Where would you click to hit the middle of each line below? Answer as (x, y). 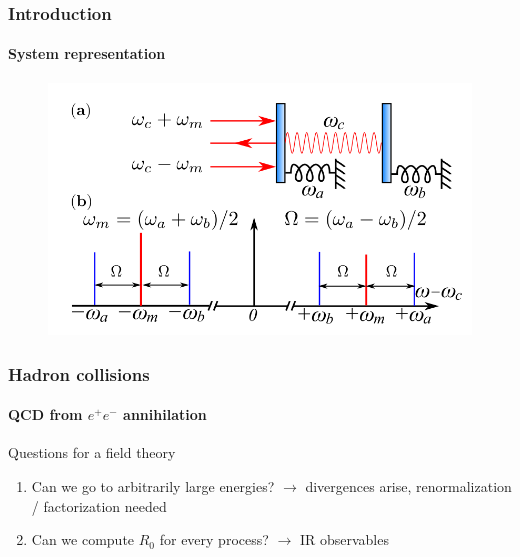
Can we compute (83, 539)
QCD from (45, 414)
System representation (87, 53)
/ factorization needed (99, 505)
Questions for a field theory (92, 452)
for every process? (214, 539)
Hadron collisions (79, 373)
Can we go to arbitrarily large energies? (153, 485)
